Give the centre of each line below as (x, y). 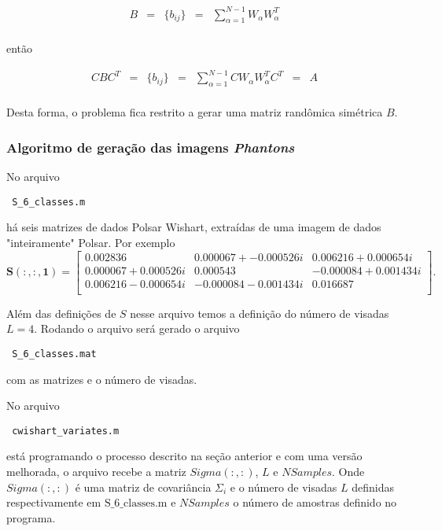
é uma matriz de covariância (143, 487)
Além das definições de (61, 313)
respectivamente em (54, 502)
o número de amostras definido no (315, 502)
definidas (373, 487)
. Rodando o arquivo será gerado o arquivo (137, 328)
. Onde (348, 471)
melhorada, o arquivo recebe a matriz (96, 471)
